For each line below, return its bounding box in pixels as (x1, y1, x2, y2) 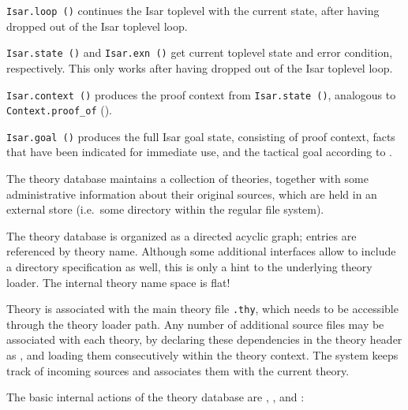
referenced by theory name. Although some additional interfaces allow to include (6, 243, 396, 259)
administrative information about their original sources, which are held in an (6, 185, 377, 202)
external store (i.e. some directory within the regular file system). (6, 201, 324, 218)
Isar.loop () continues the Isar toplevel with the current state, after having (6, 2, 380, 18)
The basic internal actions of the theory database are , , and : (6, 389, 305, 405)
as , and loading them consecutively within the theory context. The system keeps (6, 347, 399, 363)
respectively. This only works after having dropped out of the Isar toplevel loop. (6, 59, 393, 76)
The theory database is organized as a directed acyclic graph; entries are (6, 227, 357, 244)
